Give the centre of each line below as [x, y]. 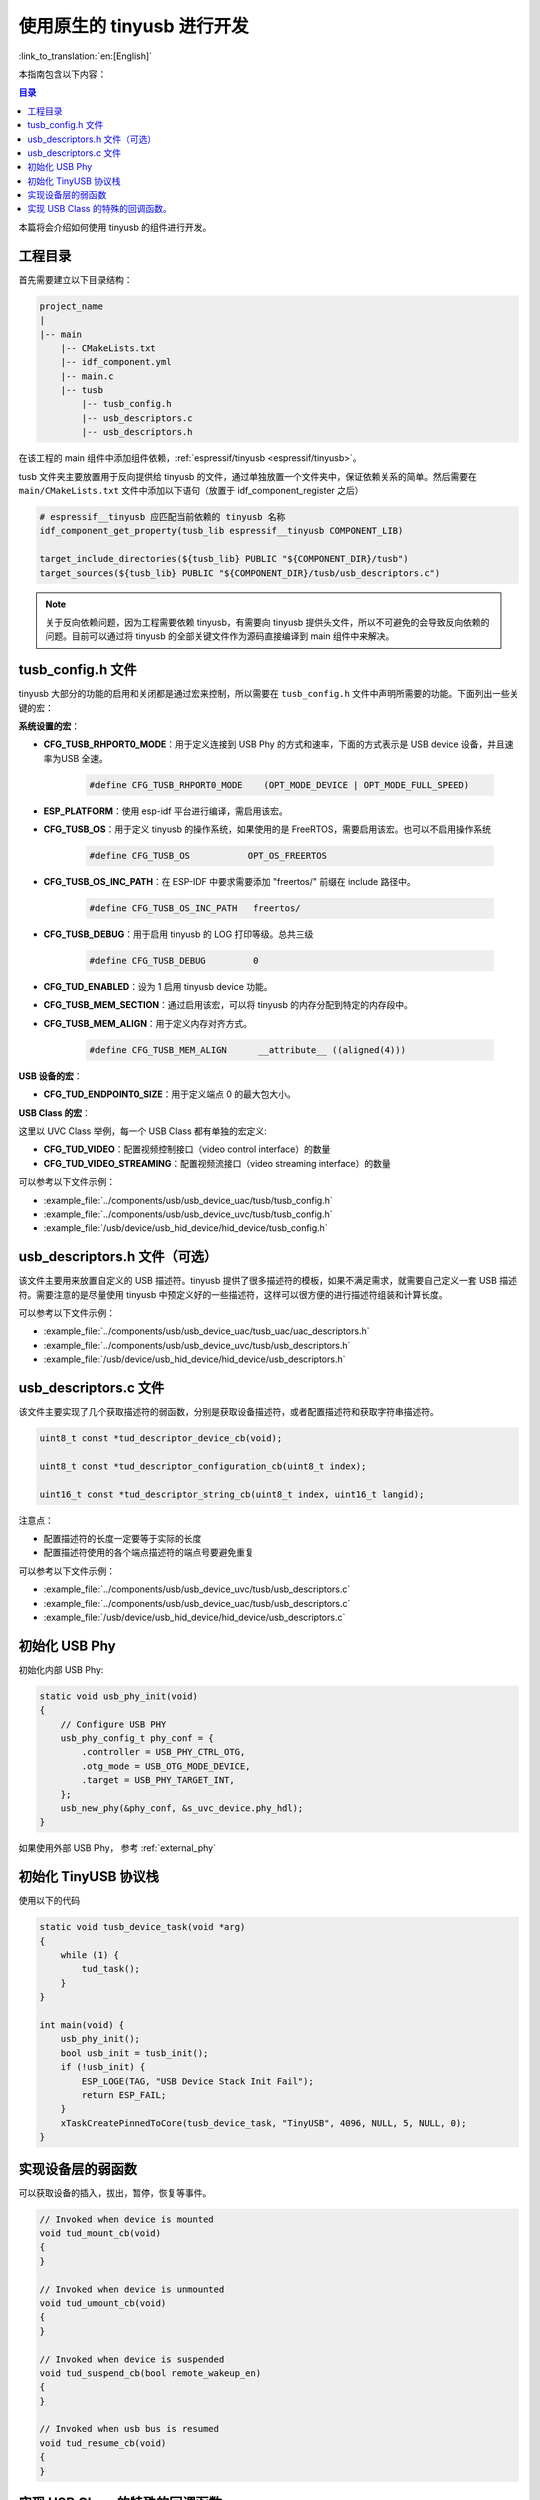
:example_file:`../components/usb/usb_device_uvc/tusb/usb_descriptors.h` [197, 1345]
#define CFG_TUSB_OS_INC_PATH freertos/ [195, 908]
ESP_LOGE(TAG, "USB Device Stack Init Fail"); [197, 2081]
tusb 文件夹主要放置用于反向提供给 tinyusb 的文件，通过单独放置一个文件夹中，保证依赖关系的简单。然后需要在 [247, 476]
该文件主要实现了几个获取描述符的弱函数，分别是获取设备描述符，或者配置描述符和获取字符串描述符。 [228, 1412]
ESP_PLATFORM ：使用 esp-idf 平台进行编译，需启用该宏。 [166, 811]
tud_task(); [110, 1969]
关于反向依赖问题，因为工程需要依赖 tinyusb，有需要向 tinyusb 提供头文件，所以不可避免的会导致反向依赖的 [267, 622]
